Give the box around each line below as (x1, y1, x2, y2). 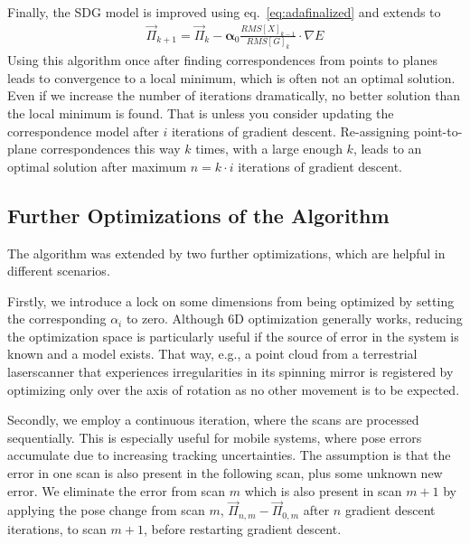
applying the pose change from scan (7, 501, 205, 520)
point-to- (413, 121, 463, 140)
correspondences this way (41, 139, 181, 158)
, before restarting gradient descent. (143, 519, 342, 538)
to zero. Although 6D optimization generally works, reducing (126, 309, 463, 328)
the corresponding (7, 309, 107, 328)
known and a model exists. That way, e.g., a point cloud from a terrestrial (7, 344, 418, 363)
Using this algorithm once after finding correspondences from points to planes (7, 51, 437, 70)
